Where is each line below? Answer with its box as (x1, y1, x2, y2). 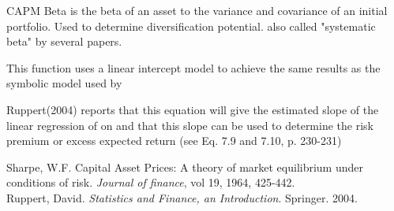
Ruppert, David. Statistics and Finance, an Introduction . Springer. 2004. (6, 189, 358, 205)
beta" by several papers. (6, 33, 122, 50)
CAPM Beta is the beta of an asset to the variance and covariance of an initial (6, 2, 388, 18)
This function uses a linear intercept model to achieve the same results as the (6, 59, 381, 76)
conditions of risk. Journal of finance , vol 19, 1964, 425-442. (6, 174, 295, 191)
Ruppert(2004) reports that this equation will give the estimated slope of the (6, 101, 379, 117)
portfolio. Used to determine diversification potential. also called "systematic (6, 17, 376, 34)
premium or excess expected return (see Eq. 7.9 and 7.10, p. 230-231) (6, 132, 342, 149)
